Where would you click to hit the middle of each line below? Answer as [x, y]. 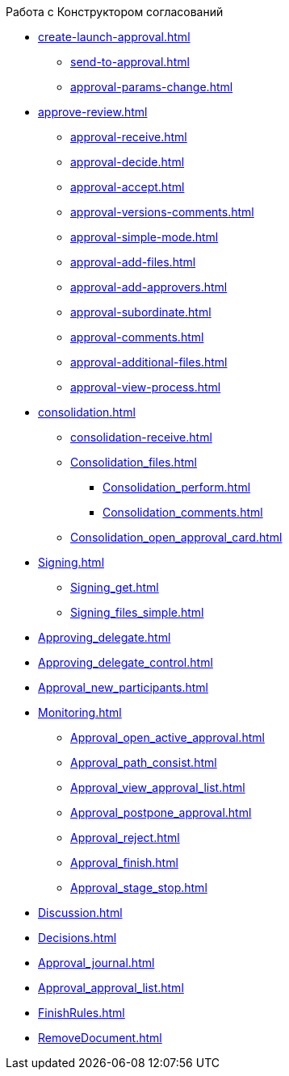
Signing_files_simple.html [137, 612]
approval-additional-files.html [149, 362]
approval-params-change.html [152, 87]
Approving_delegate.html [105, 637]
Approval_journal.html [96, 963]
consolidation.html [87, 412]
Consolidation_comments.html [183, 512]
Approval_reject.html [125, 837]
